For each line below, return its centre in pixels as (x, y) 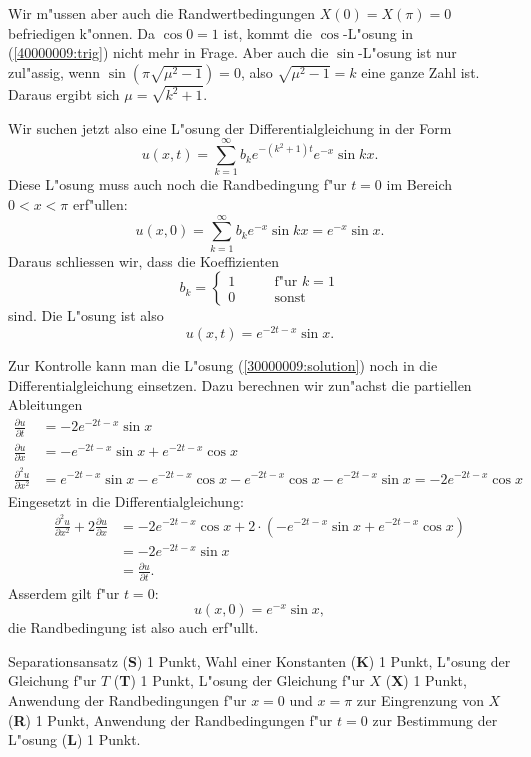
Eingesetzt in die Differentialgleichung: (126, 500)
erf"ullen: (100, 203)
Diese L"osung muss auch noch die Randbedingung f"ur (177, 184)
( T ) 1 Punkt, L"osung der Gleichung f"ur (239, 680)
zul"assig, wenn (54, 71)
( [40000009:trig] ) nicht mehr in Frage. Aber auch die (168, 52)
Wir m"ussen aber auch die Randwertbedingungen (162, 13)
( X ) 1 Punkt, (426, 680)
